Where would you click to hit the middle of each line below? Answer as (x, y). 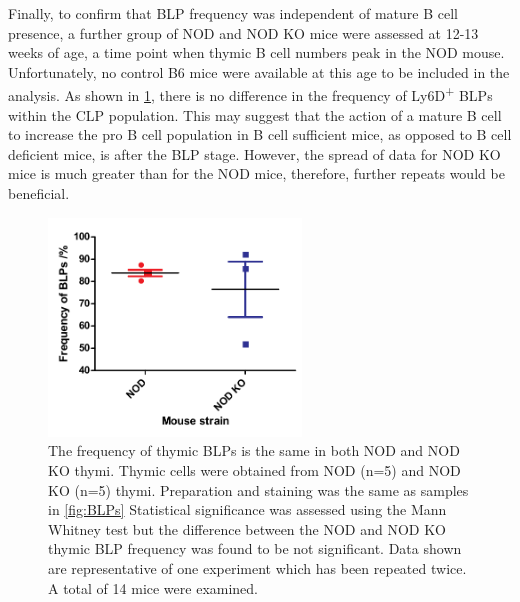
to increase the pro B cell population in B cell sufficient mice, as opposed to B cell (260, 134)
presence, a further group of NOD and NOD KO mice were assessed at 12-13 (243, 32)
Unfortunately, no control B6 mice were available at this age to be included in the (259, 71)
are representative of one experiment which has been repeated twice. (257, 567)
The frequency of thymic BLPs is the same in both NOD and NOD (254, 450)
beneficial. (39, 193)
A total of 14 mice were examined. (153, 587)
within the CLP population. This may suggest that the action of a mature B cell (255, 114)
